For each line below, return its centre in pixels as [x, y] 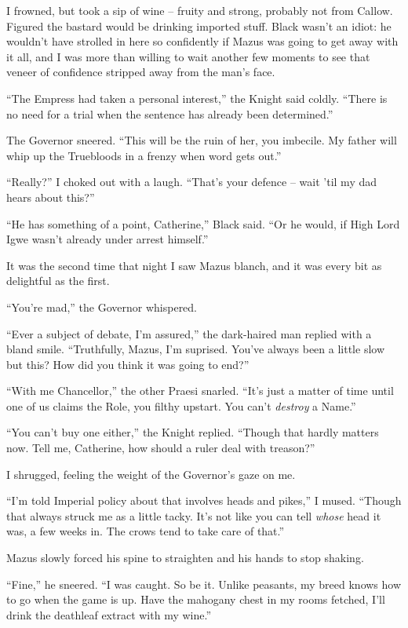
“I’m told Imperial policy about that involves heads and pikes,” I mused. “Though [204, 500]
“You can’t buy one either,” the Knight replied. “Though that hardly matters [193, 432]
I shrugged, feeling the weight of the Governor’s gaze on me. [151, 474]
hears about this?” [51, 197]
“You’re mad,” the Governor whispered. [102, 307]
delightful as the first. [58, 281]
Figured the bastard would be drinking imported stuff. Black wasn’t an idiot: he [199, 26]
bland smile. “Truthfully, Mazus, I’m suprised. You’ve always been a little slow [196, 349]
